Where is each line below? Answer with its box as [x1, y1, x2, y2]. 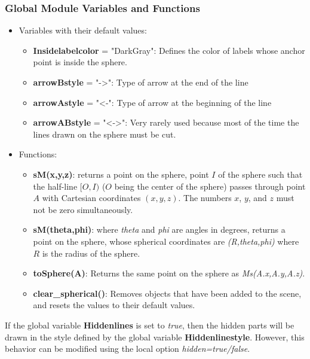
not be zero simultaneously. [33, 203, 133, 215]
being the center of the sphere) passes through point [114, 180, 306, 192]
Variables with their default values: [19, 24, 147, 36]
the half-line [33, 180, 78, 192]
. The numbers [178, 191, 232, 204]
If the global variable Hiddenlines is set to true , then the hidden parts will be [5, 318, 294, 331]
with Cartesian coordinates [42, 191, 141, 204]
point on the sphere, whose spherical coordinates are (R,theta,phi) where [33, 235, 299, 247]
